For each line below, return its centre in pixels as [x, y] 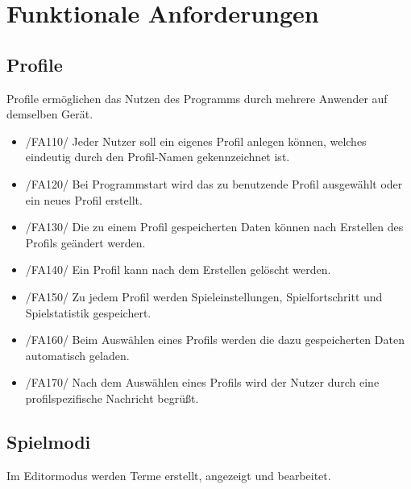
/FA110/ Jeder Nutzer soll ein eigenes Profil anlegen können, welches [196, 141]
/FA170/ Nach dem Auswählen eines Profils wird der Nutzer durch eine [202, 382]
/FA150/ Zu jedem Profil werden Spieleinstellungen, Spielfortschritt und [204, 296]
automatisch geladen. [77, 355]
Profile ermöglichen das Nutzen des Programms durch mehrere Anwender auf [197, 98]
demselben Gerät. [50, 114]
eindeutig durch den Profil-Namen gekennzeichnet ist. [158, 157]
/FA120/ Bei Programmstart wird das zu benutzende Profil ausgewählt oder [214, 183]
